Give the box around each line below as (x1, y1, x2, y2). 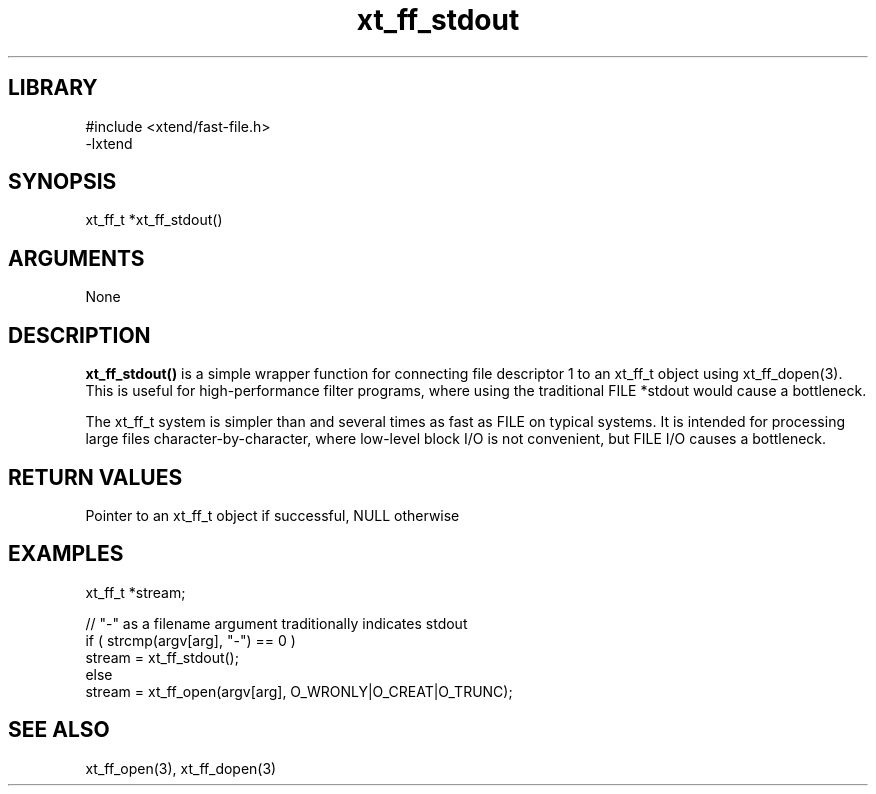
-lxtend (85, 134, 133, 152)
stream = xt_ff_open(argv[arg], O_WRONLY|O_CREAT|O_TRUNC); (85, 682, 513, 700)
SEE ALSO (8, 717, 110, 743)
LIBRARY (8, 75, 98, 101)
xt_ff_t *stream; (85, 583, 186, 601)
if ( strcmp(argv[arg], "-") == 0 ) (85, 631, 296, 649)
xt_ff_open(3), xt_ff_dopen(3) (85, 759, 277, 777)
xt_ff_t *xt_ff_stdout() (85, 211, 223, 229)
